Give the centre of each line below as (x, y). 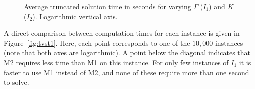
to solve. (17, 82)
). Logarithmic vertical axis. (75, 16)
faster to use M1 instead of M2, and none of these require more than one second (127, 72)
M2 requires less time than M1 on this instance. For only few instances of (116, 62)
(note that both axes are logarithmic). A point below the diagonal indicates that (127, 53)
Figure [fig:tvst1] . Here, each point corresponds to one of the (97, 43)
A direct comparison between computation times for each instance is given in (122, 33)
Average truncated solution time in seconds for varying (108, 6)
